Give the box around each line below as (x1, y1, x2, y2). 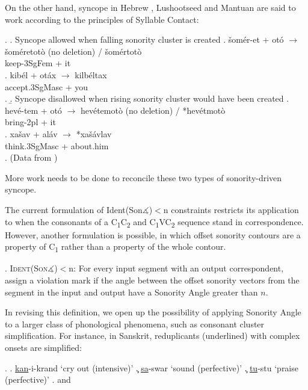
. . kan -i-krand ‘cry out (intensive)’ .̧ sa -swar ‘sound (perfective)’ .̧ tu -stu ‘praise (5, 361, 298, 374)
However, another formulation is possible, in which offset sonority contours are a (5, 228, 301, 241)
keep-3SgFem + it (5, 57, 71, 69)
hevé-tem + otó (5, 104, 62, 116)
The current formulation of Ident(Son (5, 203, 143, 215)
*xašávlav (76, 127, 112, 140)
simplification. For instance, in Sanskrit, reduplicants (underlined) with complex (5, 329, 300, 342)
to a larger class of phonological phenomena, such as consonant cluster (5, 317, 265, 330)
